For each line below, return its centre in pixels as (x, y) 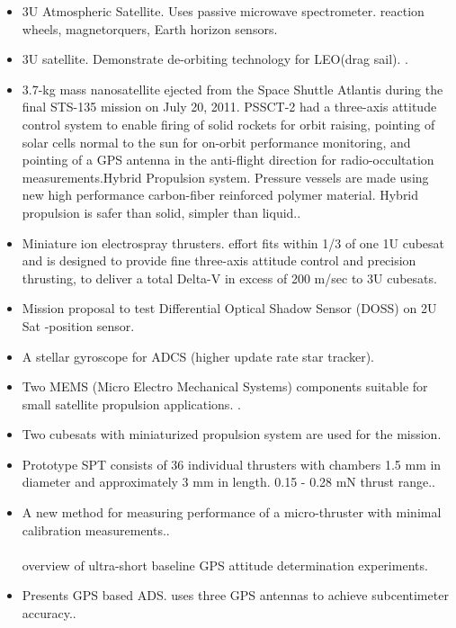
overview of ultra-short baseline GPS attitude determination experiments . (225, 565)
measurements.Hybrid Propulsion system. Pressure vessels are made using (225, 177)
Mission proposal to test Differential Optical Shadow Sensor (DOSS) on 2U (229, 308)
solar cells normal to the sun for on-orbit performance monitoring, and (216, 142)
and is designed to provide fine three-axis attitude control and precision (219, 260)
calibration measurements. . (96, 529)
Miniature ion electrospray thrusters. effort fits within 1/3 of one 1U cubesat (233, 242)
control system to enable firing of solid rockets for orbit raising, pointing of (228, 124)
